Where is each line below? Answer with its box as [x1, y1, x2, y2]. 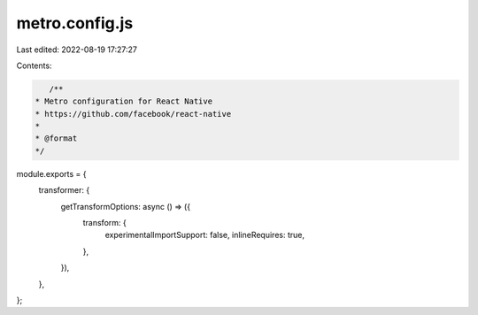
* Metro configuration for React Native [35, 96, 212, 106]
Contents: [16, 60, 52, 71]
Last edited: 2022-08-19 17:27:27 [16, 44, 137, 55]
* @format [35, 134, 78, 143]
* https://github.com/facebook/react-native [35, 109, 232, 119]
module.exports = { [16, 168, 87, 179]
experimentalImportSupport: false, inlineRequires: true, [104, 230, 305, 241]
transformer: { [38, 185, 90, 196]
